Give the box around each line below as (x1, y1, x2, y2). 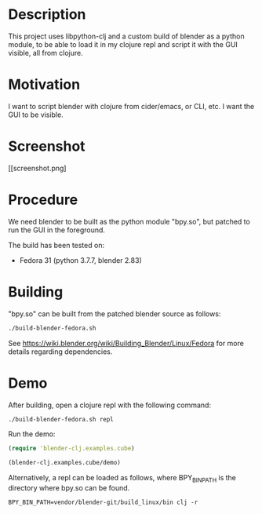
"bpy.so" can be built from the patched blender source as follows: (8, 308, 221, 319)
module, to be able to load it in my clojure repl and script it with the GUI (8, 39, 238, 49)
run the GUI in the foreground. (8, 225, 106, 235)
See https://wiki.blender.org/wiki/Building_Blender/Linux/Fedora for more (8, 338, 245, 348)
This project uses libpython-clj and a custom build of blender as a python (8, 31, 245, 41)
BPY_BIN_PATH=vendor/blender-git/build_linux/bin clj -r (8, 498, 198, 506)
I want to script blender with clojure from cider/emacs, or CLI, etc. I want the (8, 101, 255, 111)
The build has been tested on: (8, 240, 104, 250)
